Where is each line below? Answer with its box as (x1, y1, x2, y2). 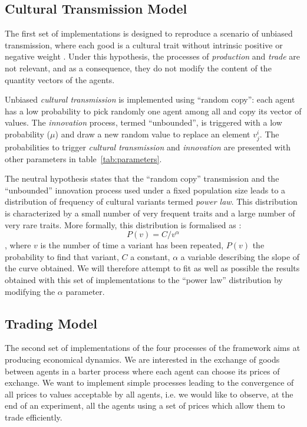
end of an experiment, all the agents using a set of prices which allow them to (5, 399, 285, 412)
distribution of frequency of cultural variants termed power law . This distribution (5, 195, 298, 208)
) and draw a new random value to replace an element (55, 127, 250, 140)
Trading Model (5, 314, 97, 332)
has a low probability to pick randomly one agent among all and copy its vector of (5, 104, 302, 117)
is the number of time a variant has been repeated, (40, 239, 224, 251)
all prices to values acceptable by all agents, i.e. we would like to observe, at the (5, 387, 293, 400)
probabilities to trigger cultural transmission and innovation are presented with (5, 141, 291, 153)
